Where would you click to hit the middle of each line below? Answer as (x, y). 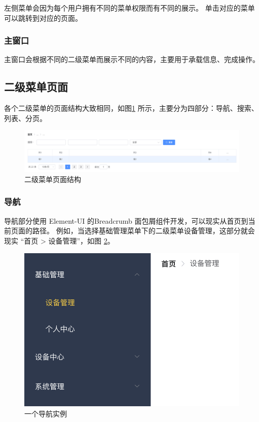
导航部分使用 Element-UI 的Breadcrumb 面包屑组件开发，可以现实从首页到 (126, 220)
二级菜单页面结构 (53, 179)
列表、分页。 (25, 118)
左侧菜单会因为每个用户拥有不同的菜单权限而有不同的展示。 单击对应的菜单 (129, 8)
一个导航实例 (46, 413)
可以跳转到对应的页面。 (43, 18)
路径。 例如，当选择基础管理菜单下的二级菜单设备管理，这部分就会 (143, 231)
